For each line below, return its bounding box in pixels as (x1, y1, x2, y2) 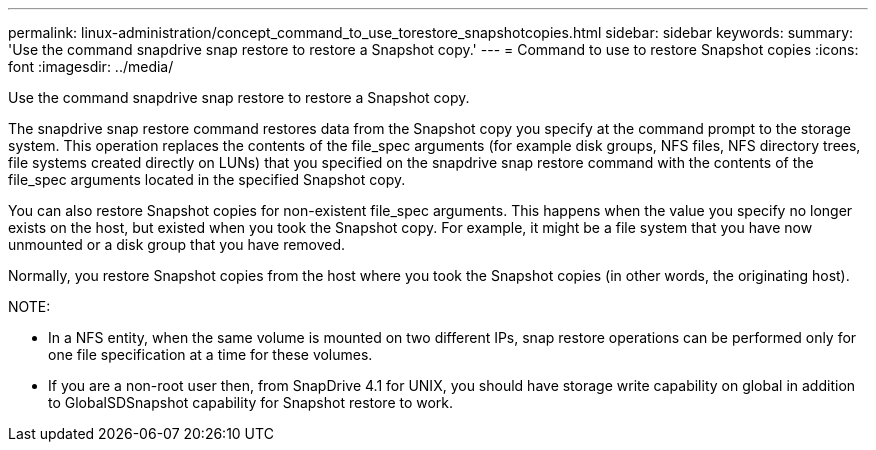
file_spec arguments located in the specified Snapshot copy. (8, 171, 406, 188)
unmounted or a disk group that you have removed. (8, 236, 346, 253)
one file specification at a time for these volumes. (48, 346, 373, 363)
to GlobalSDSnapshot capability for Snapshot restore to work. (48, 394, 454, 411)
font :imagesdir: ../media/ (8, 58, 174, 75)
